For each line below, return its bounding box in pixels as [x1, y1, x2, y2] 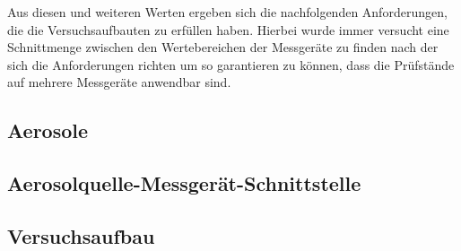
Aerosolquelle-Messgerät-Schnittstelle [7, 169, 361, 197]
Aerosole [7, 117, 89, 144]
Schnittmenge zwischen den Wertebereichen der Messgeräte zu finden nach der [7, 38, 439, 56]
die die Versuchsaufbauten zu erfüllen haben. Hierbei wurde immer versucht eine [7, 20, 449, 39]
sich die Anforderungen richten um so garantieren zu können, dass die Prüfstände [7, 55, 455, 74]
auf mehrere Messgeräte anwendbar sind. [7, 73, 231, 91]
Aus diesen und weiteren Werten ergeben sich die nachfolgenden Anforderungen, [7, 3, 448, 21]
